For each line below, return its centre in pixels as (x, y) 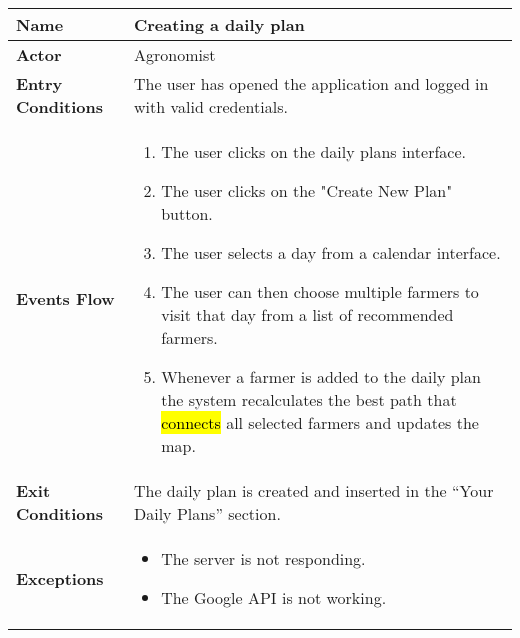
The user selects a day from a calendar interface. (331, 252)
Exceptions (60, 578)
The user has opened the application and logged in (311, 83)
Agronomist (174, 54)
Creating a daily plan (219, 24)
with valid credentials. (210, 106)
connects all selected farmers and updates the (320, 422)
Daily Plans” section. (207, 513)
